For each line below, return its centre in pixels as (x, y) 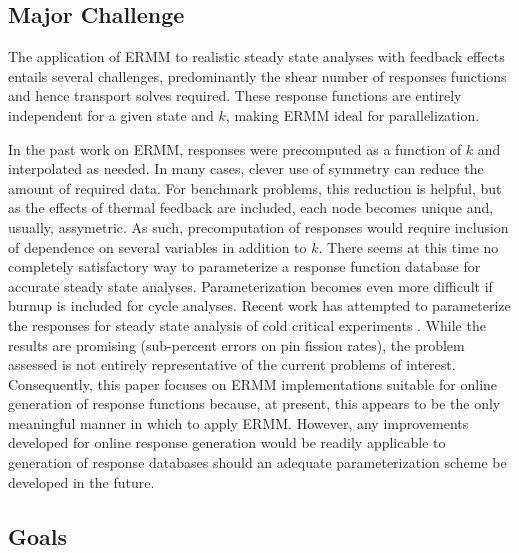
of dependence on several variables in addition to (157, 246)
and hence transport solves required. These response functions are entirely (235, 95)
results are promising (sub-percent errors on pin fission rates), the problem (236, 344)
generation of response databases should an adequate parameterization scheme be (257, 462)
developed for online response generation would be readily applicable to (227, 442)
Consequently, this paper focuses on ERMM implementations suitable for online (253, 383)
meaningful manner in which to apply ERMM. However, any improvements (238, 422)
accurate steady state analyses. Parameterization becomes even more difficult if (250, 285)
